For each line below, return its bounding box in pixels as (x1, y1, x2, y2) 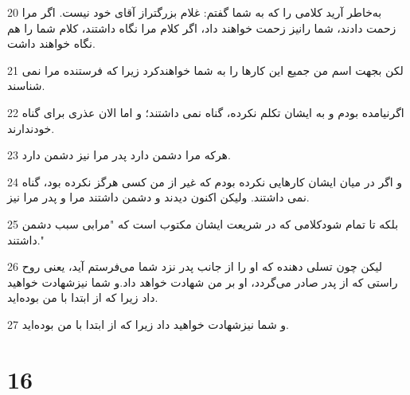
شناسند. (7, 77, 45, 94)
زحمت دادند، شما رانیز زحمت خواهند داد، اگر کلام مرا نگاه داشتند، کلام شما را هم (7, 19, 396, 36)
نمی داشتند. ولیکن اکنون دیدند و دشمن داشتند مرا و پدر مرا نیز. (7, 189, 310, 205)
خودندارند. (7, 119, 55, 136)
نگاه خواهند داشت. (7, 35, 96, 52)
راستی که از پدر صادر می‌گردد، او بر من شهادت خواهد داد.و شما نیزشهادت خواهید (7, 273, 398, 290)
